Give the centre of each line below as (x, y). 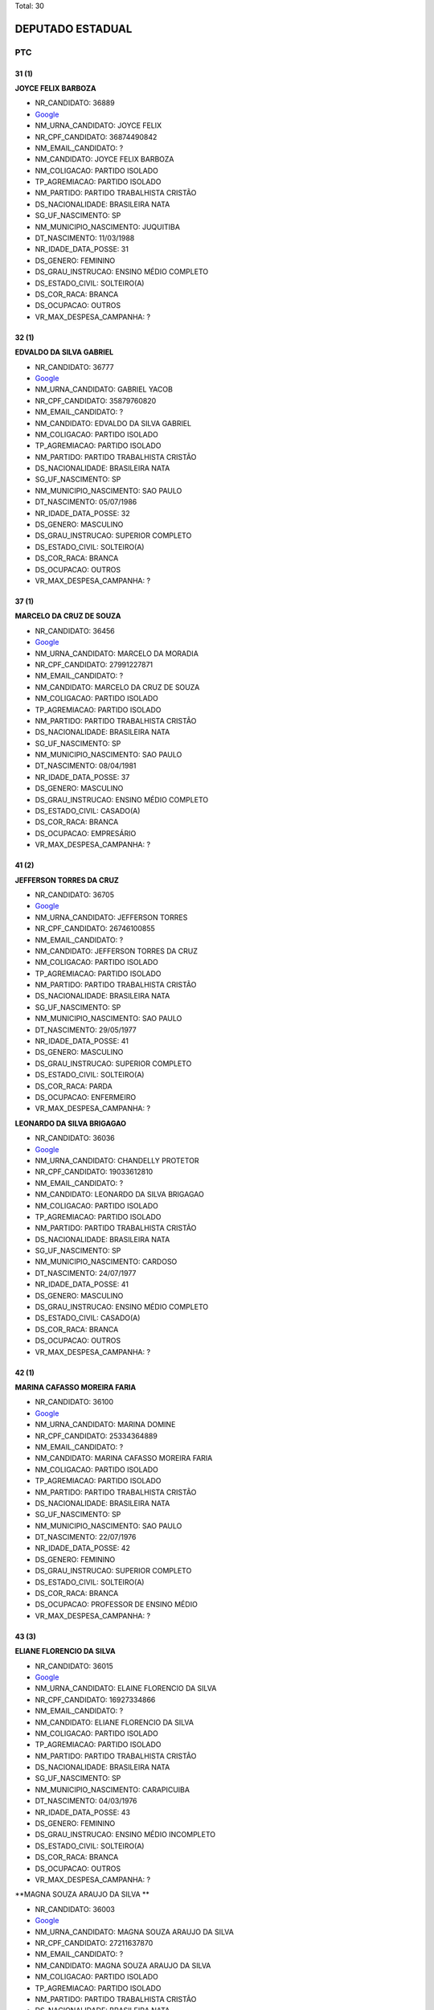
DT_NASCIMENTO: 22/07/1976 (86, 1537)
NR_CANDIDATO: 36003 (75, 1909)
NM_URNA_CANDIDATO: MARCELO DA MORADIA (117, 653)
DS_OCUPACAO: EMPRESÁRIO (86, 833)
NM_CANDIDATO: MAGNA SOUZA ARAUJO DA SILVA (123, 1965)
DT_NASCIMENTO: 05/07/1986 (86, 502)
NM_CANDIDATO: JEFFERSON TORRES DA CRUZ (117, 951)
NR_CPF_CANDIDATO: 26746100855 (95, 929)
